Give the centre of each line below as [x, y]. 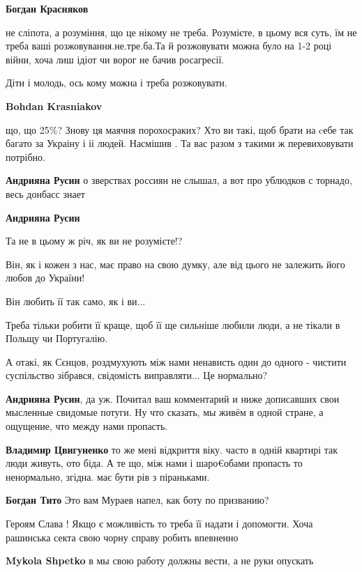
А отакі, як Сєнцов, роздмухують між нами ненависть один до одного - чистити [176, 361]
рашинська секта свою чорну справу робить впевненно [122, 537]
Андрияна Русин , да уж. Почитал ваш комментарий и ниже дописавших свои [173, 398]
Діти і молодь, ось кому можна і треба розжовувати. [116, 83]
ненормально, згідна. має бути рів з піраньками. [108, 476]
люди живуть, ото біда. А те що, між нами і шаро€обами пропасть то [154, 463]
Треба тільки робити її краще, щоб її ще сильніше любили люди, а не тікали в [173, 324]
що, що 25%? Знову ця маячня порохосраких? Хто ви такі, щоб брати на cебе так [180, 129]
